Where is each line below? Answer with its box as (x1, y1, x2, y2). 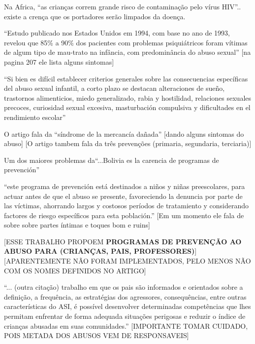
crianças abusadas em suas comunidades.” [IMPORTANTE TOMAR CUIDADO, (4, 320, 248, 331)
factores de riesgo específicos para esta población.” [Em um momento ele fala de (4, 210, 244, 220)
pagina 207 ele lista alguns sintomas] (4, 56, 114, 67)
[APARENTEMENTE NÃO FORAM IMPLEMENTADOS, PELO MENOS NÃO (4, 256, 251, 266)
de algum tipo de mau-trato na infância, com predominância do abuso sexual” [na (4, 47, 251, 57)
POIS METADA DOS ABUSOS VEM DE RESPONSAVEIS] (4, 330, 189, 341)
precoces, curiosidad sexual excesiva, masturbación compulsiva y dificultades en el (4, 102, 251, 113)
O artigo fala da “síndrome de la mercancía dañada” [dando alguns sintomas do (4, 128, 244, 139)
